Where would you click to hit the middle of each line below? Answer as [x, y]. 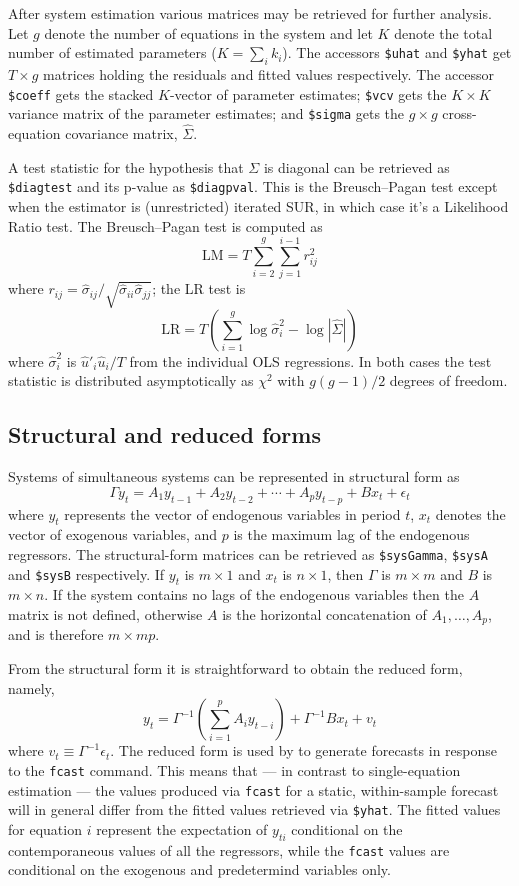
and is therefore [56, 634]
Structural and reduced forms [164, 434]
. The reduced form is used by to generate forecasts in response [303, 750]
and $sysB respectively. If [86, 573]
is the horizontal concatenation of [324, 614]
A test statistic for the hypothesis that [126, 166]
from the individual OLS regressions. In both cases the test [310, 360]
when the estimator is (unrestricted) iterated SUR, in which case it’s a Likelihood [258, 205]
